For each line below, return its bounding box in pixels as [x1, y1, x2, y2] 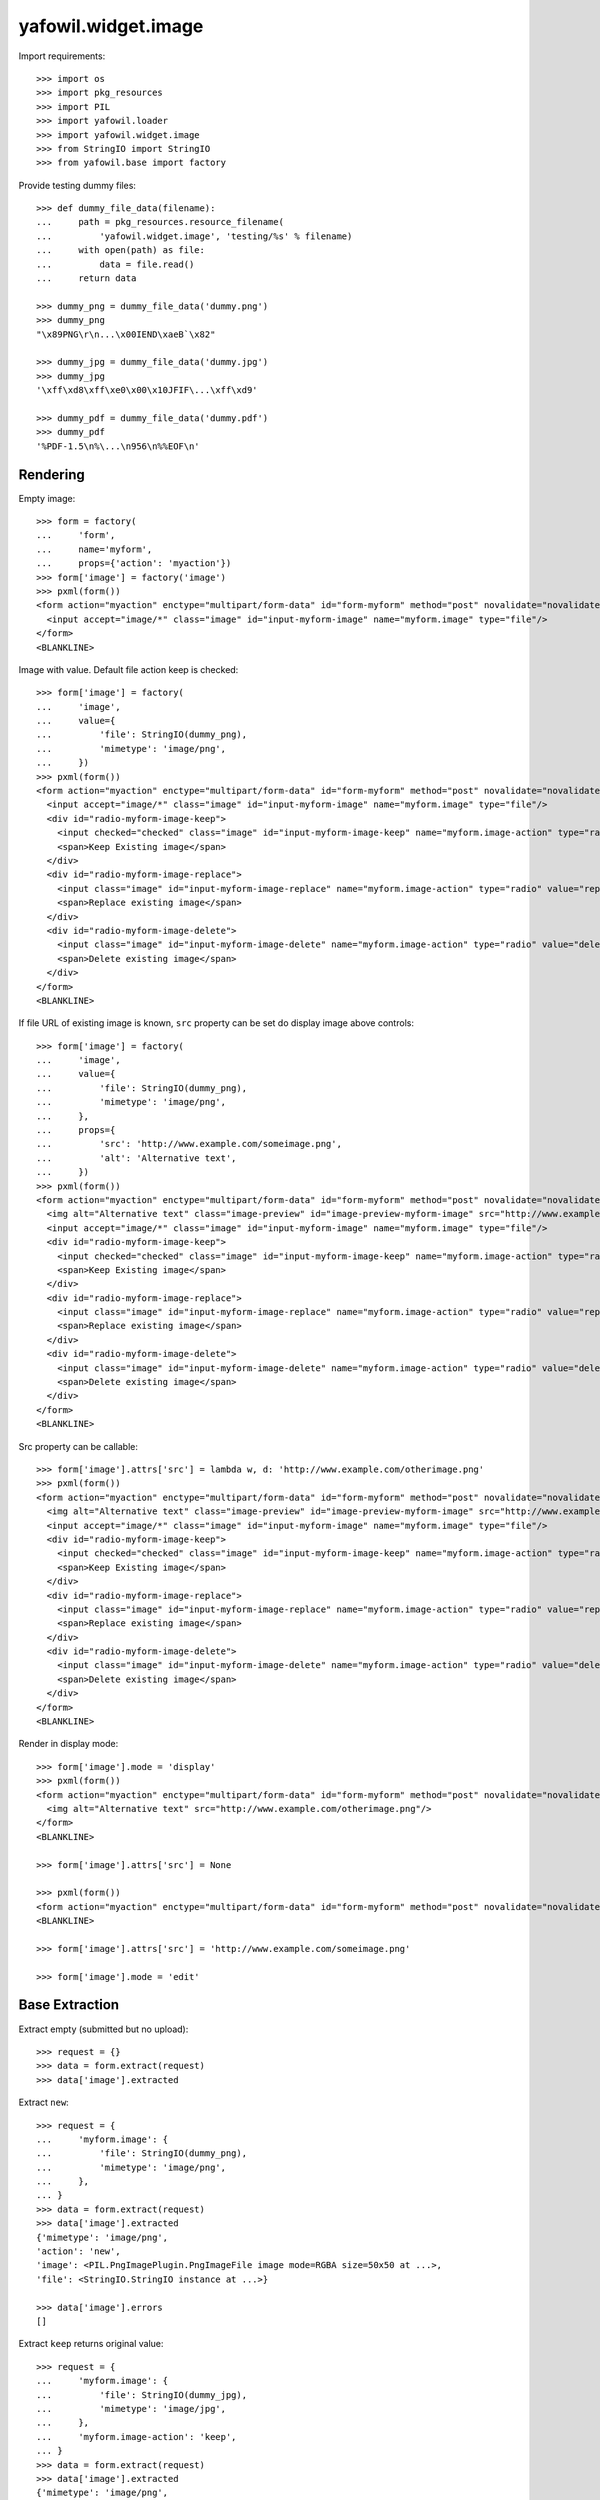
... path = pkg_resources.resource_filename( [36, 216, 285, 228]
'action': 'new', [36, 2246, 121, 2257]
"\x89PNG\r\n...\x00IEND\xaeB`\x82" [36, 328, 216, 340]
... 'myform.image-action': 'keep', [36, 2431, 237, 2442]
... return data [36, 273, 137, 284]
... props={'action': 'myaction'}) [36, 558, 232, 569]
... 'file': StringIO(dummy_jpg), [36, 2389, 248, 2400]
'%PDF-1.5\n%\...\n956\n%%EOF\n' [36, 440, 200, 452]
